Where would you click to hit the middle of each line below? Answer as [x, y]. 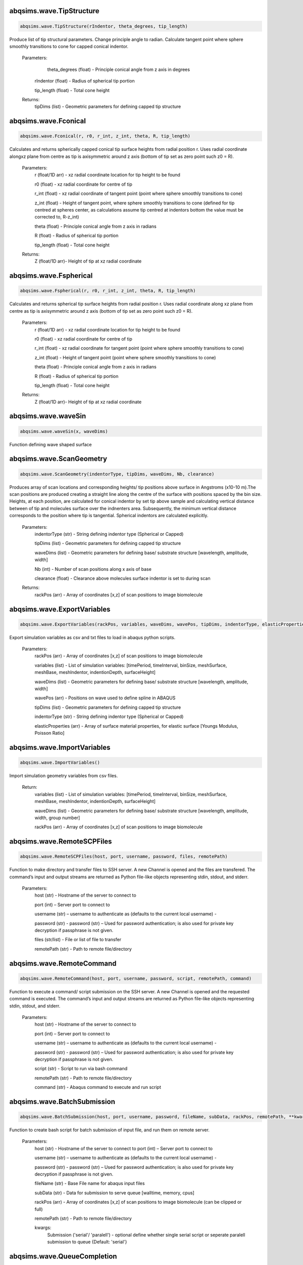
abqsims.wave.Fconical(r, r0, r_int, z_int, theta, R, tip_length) [105, 136]
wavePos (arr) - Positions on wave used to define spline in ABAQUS [105, 698]
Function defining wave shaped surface [50, 444]
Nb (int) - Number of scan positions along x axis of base [93, 569]
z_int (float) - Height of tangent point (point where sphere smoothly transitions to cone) [125, 357]
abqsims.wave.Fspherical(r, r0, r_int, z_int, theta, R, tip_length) [108, 291]
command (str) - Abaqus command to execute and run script [98, 1087]
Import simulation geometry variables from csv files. [64, 775]
